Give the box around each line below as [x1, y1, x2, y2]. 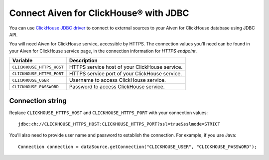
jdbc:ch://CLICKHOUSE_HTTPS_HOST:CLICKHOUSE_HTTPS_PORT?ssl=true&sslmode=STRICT [18, 121, 221, 127]
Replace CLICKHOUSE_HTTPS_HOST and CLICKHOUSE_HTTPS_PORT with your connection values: [9, 110, 208, 116]
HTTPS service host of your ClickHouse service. [69, 64, 183, 71]
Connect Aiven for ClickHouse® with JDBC [9, 7, 189, 18]
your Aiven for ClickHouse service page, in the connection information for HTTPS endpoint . [9, 48, 197, 54]
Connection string [9, 96, 67, 105]
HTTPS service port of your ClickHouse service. [69, 70, 182, 77]
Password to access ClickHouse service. [69, 83, 165, 90]
